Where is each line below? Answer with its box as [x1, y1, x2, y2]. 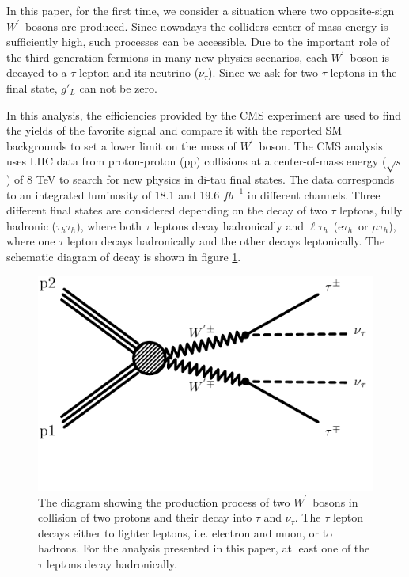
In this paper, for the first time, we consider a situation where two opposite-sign [6, 2, 395, 18]
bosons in [312, 493, 358, 510]
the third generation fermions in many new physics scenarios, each [6, 48, 328, 65]
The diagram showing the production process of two [38, 493, 290, 510]
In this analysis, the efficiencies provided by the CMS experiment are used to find [6, 106, 402, 123]
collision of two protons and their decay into [38, 509, 252, 526]
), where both [76, 217, 142, 233]
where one [6, 233, 55, 249]
